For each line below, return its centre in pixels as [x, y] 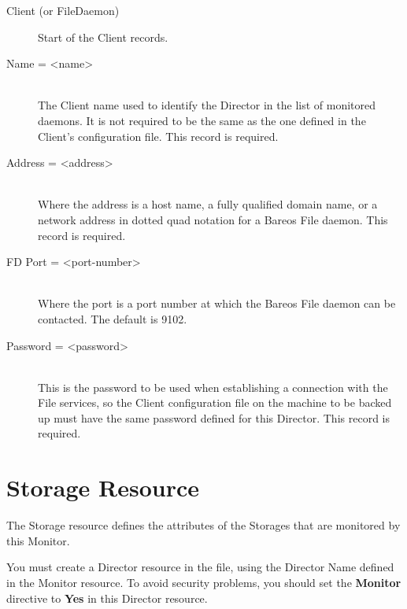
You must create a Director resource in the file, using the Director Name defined [200, 567]
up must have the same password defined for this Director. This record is [214, 417]
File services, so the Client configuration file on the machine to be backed [215, 402]
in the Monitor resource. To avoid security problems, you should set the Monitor [204, 582]
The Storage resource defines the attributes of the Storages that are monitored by [203, 525]
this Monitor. [38, 540]
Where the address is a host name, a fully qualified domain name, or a [208, 204]
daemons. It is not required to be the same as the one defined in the [202, 120]
